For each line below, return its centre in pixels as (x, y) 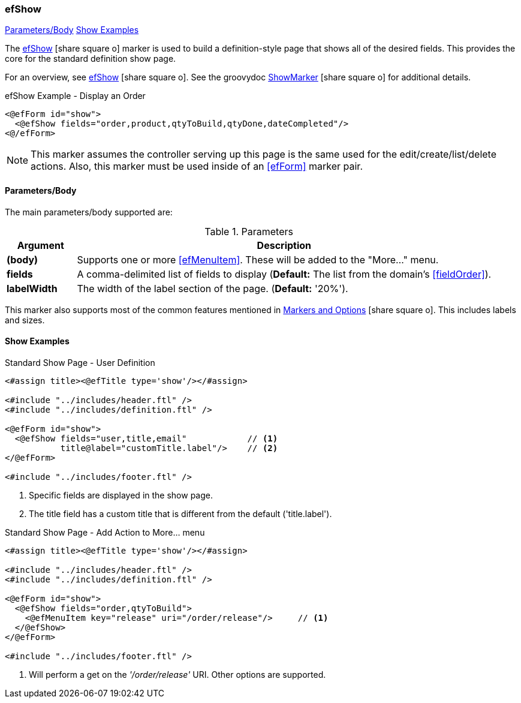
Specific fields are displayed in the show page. (121, 495)
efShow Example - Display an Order (75, 96)
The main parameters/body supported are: (89, 212)
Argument (40, 245)
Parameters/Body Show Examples (72, 30)
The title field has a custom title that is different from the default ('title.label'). (180, 513)
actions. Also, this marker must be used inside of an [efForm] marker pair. (197, 166)
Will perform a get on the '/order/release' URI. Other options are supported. (177, 674)
